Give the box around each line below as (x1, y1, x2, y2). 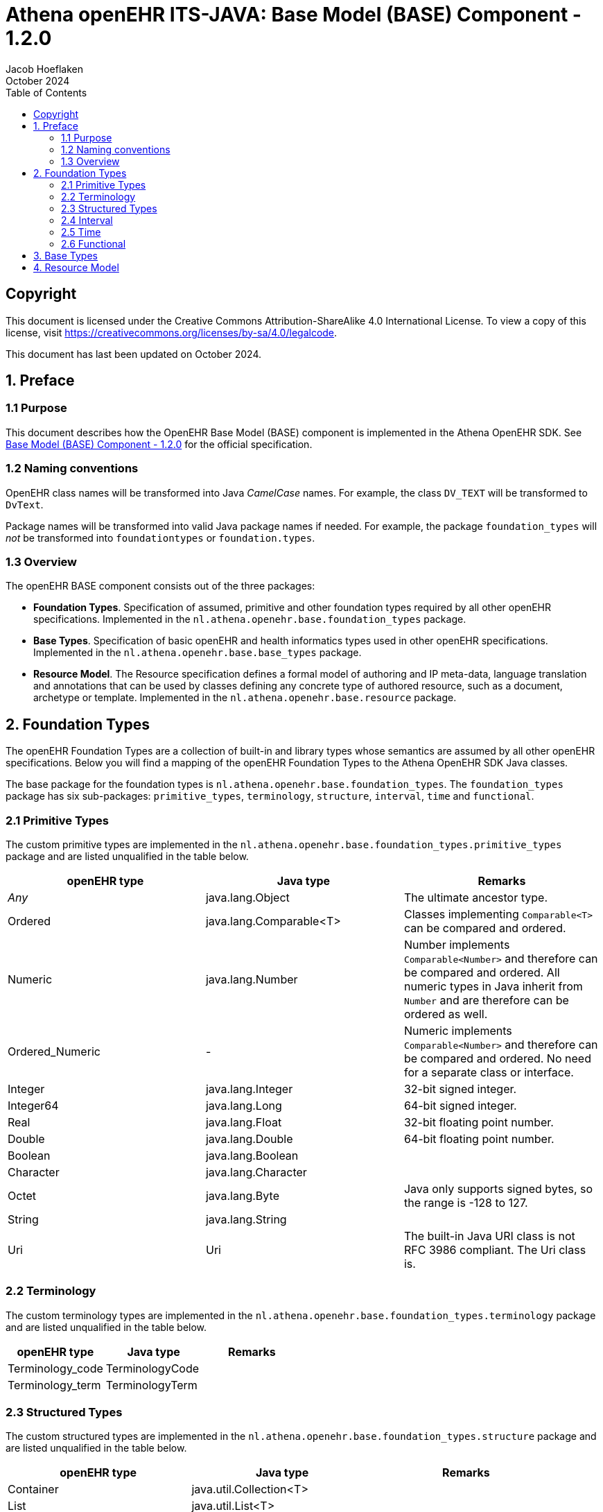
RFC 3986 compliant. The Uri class (403, 1242, 586, 1257)
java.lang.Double (205, 1131, 293, 1146)
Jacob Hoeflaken (6, 62, 83, 75)
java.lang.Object (205, 890, 290, 904)
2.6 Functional (61, 237, 126, 250)
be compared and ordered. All (403, 965, 560, 979)
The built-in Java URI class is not (403, 1228, 575, 1243)
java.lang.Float (205, 1115, 282, 1129)
